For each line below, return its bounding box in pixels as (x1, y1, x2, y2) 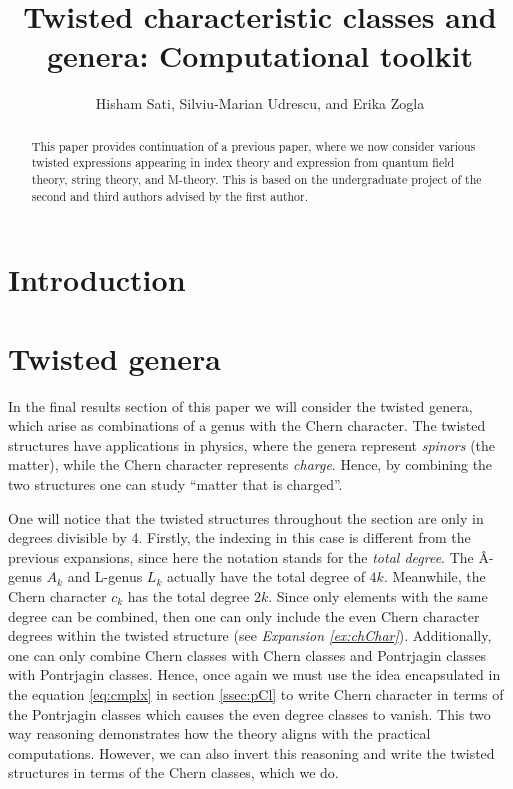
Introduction (8, 259, 186, 300)
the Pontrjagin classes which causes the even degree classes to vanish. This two (8, 703, 491, 724)
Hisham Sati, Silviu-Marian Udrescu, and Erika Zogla (95, 93, 425, 114)
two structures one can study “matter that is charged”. (8, 474, 343, 495)
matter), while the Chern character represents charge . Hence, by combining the (8, 454, 493, 475)
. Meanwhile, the (383, 566, 486, 587)
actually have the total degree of (166, 566, 365, 587)
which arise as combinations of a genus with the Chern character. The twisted (8, 415, 486, 436)
